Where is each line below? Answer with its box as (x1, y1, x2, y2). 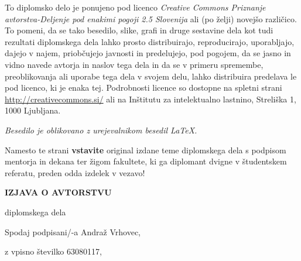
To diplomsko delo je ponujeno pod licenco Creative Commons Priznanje (5, 1, 266, 13)
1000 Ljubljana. (5, 104, 61, 116)
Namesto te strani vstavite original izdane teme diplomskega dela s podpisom (5, 143, 286, 156)
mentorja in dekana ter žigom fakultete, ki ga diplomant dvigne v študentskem (5, 155, 287, 167)
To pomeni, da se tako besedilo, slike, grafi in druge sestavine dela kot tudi (5, 24, 273, 36)
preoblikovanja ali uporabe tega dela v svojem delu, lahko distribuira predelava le (5, 70, 297, 82)
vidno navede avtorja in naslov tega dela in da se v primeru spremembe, (5, 58, 264, 70)
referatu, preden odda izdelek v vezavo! (5, 166, 145, 178)
